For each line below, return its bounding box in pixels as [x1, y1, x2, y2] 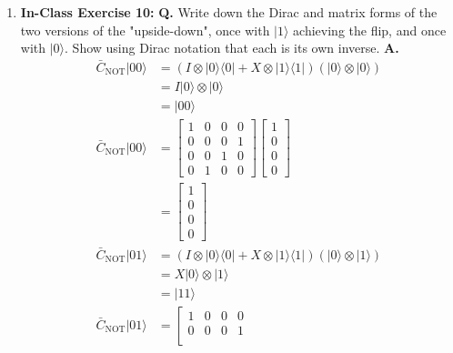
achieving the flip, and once [293, 20, 447, 39]
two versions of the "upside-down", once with [20, 20, 270, 39]
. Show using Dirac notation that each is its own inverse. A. [65, 38, 399, 57]
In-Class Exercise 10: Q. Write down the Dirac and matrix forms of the [20, 3, 438, 21]
